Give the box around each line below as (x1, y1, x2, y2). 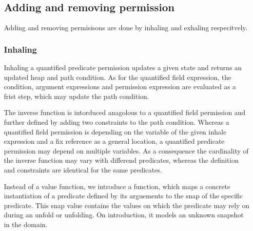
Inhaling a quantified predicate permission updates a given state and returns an (4, 62, 242, 73)
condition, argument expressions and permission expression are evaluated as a (4, 81, 236, 92)
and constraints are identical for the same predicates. (4, 164, 162, 174)
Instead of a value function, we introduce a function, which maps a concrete (4, 181, 231, 191)
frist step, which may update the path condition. (4, 91, 149, 101)
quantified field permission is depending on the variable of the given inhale (4, 126, 227, 136)
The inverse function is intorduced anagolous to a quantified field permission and (4, 107, 246, 117)
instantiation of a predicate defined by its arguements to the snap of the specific (4, 191, 243, 201)
